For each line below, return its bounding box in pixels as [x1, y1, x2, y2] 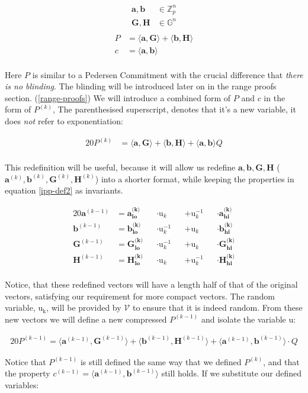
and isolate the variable [201, 313, 286, 325]
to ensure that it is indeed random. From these [132, 301, 303, 314]
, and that [263, 355, 300, 368]
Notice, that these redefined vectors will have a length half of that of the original [5, 278, 298, 290]
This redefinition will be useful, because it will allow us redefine [5, 161, 236, 173]
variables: [5, 379, 39, 391]
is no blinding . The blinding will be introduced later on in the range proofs [5, 80, 277, 92]
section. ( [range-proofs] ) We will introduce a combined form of [5, 91, 231, 104]
